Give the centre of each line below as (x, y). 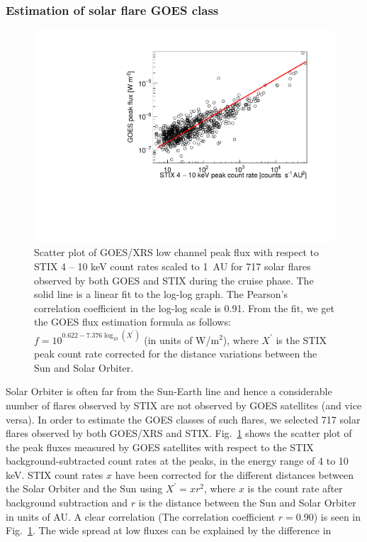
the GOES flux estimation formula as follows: (132, 322)
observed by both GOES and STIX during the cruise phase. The (174, 280)
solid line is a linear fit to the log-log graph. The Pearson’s (161, 294)
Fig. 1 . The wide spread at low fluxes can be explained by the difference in (169, 530)
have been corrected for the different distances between (234, 474)
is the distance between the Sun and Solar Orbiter (247, 503)
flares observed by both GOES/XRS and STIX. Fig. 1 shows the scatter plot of (179, 433)
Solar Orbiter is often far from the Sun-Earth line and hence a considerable (169, 391)
